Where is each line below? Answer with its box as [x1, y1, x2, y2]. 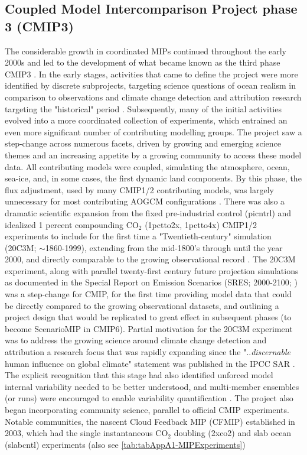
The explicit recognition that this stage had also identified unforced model [5, 369, 273, 381]
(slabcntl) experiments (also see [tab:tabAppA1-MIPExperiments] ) [5, 438, 246, 450]
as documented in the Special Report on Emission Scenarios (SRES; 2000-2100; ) [5, 276, 298, 288]
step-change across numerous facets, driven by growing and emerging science [5, 137, 282, 149]
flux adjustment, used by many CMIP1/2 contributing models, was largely [5, 183, 274, 196]
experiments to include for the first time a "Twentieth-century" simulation [5, 230, 272, 242]
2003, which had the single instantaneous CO [5, 427, 168, 439]
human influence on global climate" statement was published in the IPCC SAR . [5, 357, 295, 369]
